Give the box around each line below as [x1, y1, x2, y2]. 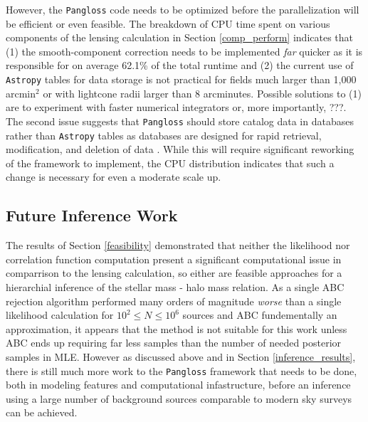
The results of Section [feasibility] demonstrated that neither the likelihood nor [6, 238, 350, 253]
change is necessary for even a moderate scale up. [6, 169, 221, 184]
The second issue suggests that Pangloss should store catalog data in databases [6, 113, 354, 128]
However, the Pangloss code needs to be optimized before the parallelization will [6, 2, 359, 16]
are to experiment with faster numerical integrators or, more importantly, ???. [6, 100, 347, 115]
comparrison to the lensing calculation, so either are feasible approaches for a [6, 265, 342, 280]
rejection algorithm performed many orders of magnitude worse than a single [6, 293, 342, 308]
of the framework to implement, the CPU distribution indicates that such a [6, 155, 335, 170]
